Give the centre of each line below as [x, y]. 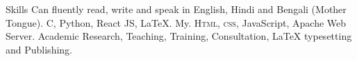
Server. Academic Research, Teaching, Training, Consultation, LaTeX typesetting [179, 36]
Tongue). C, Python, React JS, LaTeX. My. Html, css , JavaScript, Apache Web [176, 22]
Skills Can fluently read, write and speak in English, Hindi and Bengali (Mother [176, 9]
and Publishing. [39, 49]
